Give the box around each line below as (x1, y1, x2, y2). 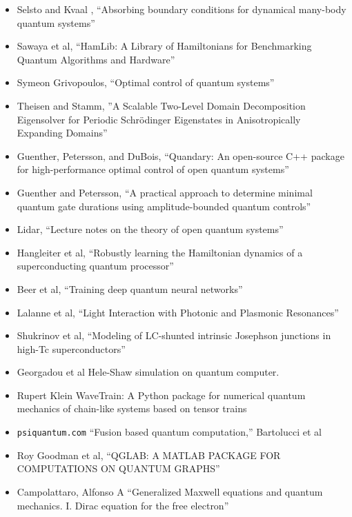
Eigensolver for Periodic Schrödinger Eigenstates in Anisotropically (17, 112, 301, 126)
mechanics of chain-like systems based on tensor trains (17, 401, 247, 416)
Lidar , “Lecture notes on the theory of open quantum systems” (17, 222, 284, 236)
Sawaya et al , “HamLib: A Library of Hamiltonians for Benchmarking (17, 39, 312, 53)
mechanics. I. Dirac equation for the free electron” (17, 498, 229, 512)
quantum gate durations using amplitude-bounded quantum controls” (17, 199, 311, 213)
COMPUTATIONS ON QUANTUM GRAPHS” (17, 461, 220, 476)
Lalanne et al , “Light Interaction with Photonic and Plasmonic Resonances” (17, 305, 339, 319)
